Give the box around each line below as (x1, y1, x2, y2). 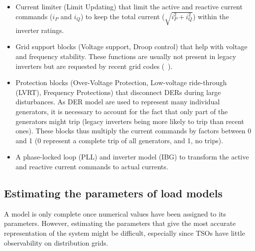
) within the (192, 11, 229, 21)
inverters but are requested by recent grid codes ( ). (15, 61, 173, 71)
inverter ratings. (15, 25, 64, 35)
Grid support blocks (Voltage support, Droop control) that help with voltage (15, 41, 248, 52)
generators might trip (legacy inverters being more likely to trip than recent (15, 116, 244, 126)
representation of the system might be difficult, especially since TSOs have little (4, 227, 245, 238)
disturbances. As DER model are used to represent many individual (15, 96, 220, 107)
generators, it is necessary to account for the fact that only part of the (15, 106, 228, 117)
